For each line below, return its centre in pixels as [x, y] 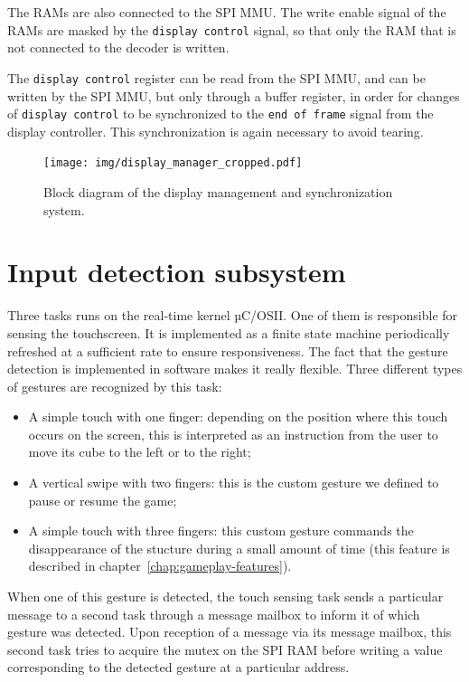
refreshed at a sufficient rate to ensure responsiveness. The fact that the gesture [228, 350]
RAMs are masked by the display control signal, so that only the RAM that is [232, 29]
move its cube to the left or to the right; [140, 452]
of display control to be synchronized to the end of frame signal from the [220, 114]
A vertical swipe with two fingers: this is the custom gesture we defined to [234, 483]
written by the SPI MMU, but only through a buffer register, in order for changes [234, 95]
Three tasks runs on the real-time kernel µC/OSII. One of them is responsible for [233, 315]
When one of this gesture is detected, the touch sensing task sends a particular [225, 597]
